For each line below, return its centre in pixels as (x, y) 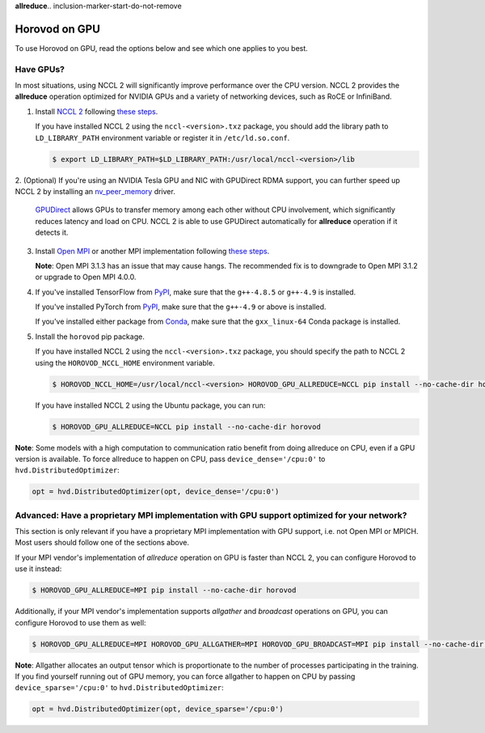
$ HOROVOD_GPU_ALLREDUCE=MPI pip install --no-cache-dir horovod (164, 590)
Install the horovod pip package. (90, 337)
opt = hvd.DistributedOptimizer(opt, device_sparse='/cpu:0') (158, 709)
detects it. (52, 233)
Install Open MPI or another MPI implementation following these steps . (152, 251)
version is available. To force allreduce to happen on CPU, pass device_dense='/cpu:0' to (170, 459)
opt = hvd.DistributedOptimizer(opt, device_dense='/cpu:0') (156, 492)
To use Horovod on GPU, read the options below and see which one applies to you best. (162, 48)
